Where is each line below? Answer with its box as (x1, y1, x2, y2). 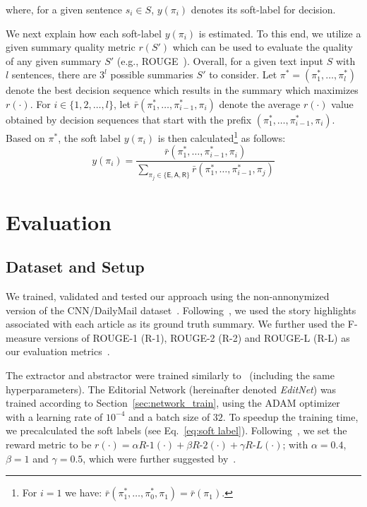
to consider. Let (209, 67, 277, 82)
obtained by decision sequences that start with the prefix (6, 112, 252, 126)
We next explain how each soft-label (6, 25, 162, 40)
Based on (6, 130, 45, 145)
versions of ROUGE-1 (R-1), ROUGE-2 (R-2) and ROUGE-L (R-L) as (44, 330, 350, 345)
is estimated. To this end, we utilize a (198, 25, 361, 40)
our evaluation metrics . (6, 344, 110, 359)
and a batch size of (128, 409, 210, 424)
